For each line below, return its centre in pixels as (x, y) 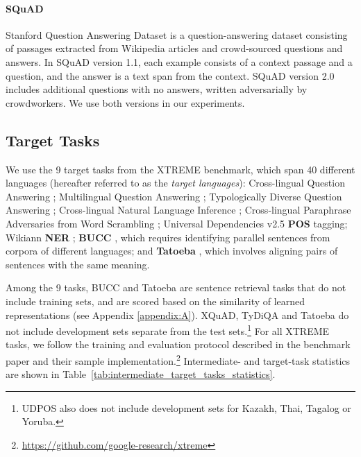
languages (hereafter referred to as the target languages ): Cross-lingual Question (175, 183)
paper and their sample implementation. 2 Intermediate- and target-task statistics (178, 359)
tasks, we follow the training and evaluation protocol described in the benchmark (178, 344)
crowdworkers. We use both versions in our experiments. (125, 102)
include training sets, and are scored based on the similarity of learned (156, 301)
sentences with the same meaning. (78, 264)
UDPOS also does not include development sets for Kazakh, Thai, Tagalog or (186, 407)
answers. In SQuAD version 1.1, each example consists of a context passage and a (179, 61)
